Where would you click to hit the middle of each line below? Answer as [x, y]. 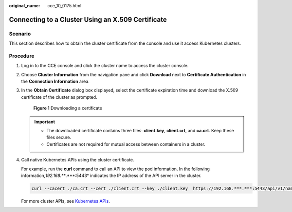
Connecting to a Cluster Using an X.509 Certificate [88, 19]
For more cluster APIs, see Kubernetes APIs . [65, 201]
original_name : [25, 6]
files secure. [59, 137]
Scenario [20, 34]
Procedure [22, 56]
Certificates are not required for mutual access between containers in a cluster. [126, 144]
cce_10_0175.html [64, 6]
